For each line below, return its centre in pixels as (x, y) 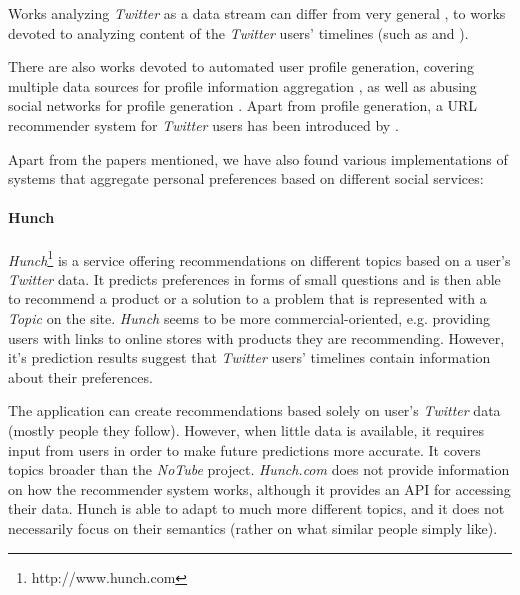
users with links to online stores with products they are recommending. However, (256, 337)
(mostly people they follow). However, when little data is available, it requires (246, 429)
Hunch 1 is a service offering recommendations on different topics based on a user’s (259, 258)
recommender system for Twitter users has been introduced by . (203, 124)
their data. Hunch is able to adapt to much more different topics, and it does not (256, 508)
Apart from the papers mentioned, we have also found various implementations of (258, 158)
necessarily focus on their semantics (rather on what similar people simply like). (253, 527)
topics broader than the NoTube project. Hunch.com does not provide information (259, 469)
